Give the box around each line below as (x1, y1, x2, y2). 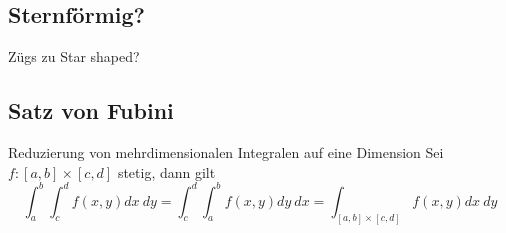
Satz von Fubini (8, 95, 174, 126)
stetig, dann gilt (117, 161, 216, 182)
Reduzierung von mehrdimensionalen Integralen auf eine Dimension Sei (8, 142, 444, 162)
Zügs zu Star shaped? (8, 46, 140, 67)
